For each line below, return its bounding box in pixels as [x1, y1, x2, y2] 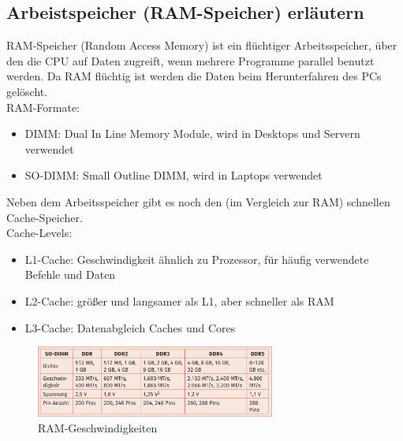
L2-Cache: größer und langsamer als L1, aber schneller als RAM [24, 292, 334, 309]
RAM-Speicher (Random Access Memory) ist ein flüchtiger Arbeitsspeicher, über [6, 37, 397, 54]
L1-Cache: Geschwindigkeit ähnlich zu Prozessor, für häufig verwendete [24, 250, 369, 267]
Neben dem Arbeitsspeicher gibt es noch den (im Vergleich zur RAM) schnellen [6, 193, 390, 209]
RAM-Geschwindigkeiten [38, 419, 158, 435]
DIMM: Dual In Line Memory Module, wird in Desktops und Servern [24, 125, 360, 142]
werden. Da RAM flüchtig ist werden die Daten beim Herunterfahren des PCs [6, 68, 382, 84]
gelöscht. [6, 83, 48, 99]
